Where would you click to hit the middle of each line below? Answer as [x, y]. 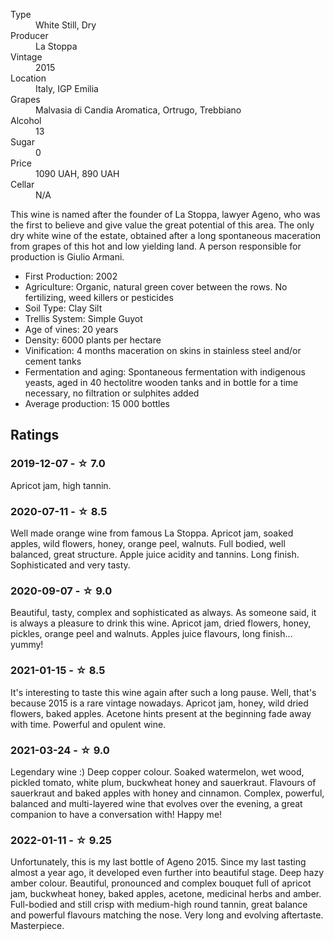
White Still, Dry [66, 25]
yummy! [27, 645]
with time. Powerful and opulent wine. [88, 724]
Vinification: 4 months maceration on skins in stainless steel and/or [163, 350]
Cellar [22, 184]
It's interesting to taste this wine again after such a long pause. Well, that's [163, 692]
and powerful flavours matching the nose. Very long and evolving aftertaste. [167, 915]
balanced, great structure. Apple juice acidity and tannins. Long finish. [155, 554]
